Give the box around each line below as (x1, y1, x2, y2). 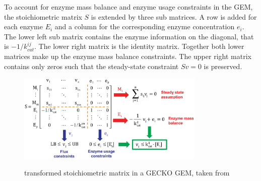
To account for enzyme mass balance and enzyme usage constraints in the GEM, (4, 2, 253, 12)
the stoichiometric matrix (4, 11, 82, 22)
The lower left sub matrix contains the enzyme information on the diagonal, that (4, 31, 254, 41)
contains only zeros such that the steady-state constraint (4, 61, 179, 71)
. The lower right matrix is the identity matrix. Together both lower (34, 41, 244, 51)
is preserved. (204, 61, 242, 71)
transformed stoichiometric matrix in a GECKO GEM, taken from (24, 167, 230, 178)
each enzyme (4, 21, 43, 32)
